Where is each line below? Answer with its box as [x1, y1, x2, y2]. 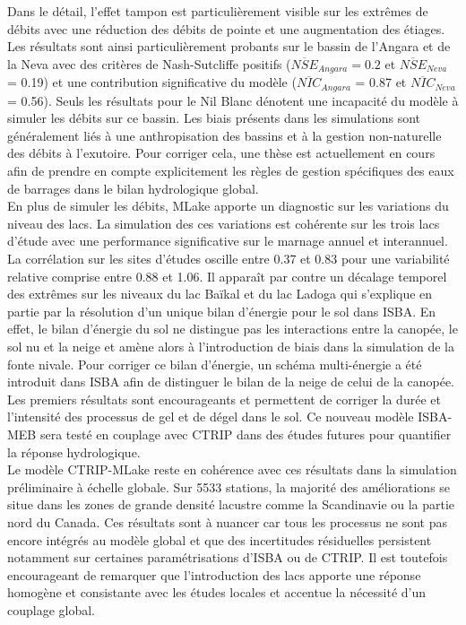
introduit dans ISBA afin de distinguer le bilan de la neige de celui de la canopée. [7, 372, 454, 391]
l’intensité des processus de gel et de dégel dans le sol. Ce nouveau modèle [7, 407, 414, 426]
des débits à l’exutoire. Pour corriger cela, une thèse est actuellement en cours [7, 143, 436, 162]
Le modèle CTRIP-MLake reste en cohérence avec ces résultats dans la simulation [7, 460, 457, 479]
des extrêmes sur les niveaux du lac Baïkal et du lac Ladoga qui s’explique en [7, 284, 433, 303]
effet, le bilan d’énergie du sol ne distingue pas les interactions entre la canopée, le [7, 319, 458, 338]
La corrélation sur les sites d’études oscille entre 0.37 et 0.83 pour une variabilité [7, 249, 450, 268]
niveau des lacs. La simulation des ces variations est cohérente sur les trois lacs [7, 213, 440, 232]
